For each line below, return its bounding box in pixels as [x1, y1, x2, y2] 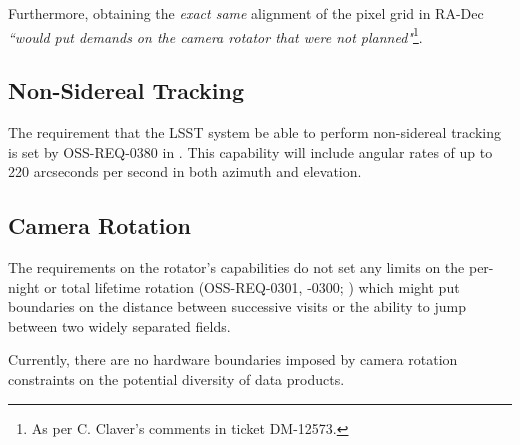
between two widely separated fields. [8, 315, 231, 336]
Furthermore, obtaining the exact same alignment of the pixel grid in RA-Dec [8, 3, 484, 23]
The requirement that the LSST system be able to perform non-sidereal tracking [8, 122, 501, 143]
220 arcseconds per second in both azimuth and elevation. [8, 161, 362, 182]
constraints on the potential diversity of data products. [8, 369, 345, 389]
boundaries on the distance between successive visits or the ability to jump [8, 296, 466, 317]
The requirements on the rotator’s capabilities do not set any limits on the [8, 257, 465, 278]
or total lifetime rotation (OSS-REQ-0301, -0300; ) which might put [44, 276, 460, 297]
